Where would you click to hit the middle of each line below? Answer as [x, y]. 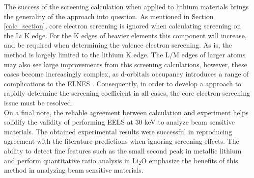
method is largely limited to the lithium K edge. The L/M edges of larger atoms [125, 54]
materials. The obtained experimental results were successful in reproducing [118, 131]
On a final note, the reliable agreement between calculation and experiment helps [126, 112]
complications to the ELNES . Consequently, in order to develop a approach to [123, 83]
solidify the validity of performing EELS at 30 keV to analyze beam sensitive [119, 122]
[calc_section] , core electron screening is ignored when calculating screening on [123, 26]
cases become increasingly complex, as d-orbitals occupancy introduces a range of [127, 74]
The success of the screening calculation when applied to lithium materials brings [126, 6]
